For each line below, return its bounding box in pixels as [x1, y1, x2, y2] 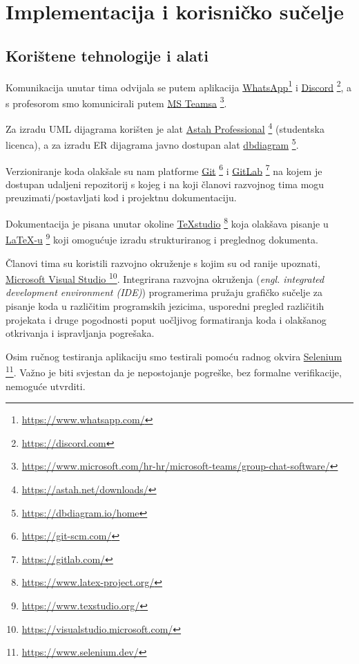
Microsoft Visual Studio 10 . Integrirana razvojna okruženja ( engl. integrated [6, 270, 324, 286]
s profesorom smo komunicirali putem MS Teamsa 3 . [6, 93, 227, 110]
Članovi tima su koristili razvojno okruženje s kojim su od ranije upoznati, [6, 255, 320, 270]
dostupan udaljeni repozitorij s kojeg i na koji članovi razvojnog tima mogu [6, 176, 324, 191]
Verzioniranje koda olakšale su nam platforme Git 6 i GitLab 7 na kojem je [6, 161, 322, 178]
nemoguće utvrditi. [6, 378, 86, 393]
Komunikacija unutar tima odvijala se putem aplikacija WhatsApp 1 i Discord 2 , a [6, 77, 352, 94]
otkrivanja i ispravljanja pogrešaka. [6, 326, 155, 340]
